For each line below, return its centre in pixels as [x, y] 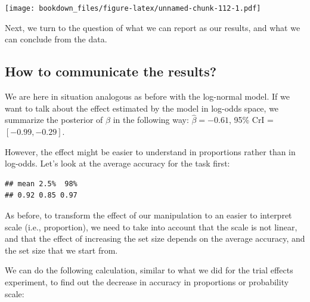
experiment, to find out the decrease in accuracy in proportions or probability [147, 281]
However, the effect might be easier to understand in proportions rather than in [150, 151]
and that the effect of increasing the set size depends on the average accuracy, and [155, 238]
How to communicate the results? [111, 71]
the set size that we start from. [61, 250]
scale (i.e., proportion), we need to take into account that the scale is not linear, [151, 226]
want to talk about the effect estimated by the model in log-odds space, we [142, 108]
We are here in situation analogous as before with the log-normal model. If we [147, 96]
